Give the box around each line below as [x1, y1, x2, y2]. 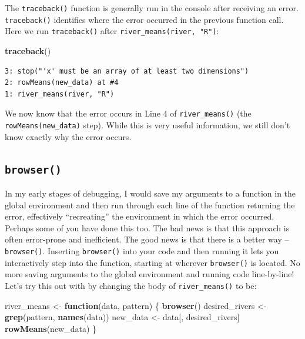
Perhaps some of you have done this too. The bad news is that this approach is [5, 221, 290, 234]
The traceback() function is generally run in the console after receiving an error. [5, 2, 299, 14]
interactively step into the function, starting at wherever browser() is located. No [5, 256, 300, 268]
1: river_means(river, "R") [5, 89, 115, 98]
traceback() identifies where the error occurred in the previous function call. [5, 13, 284, 25]
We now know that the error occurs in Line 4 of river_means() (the [5, 107, 252, 119]
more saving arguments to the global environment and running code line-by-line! [5, 268, 294, 280]
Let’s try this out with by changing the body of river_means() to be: [5, 279, 257, 291]
